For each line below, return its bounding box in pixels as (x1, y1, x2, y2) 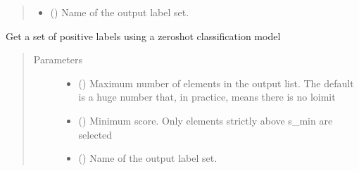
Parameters (33, 52, 82, 67)
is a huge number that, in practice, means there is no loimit (78, 89, 336, 104)
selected (78, 127, 113, 141)
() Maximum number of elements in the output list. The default (78, 75, 354, 90)
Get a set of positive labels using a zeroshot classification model (6, 28, 281, 43)
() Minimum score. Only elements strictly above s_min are (78, 113, 333, 127)
